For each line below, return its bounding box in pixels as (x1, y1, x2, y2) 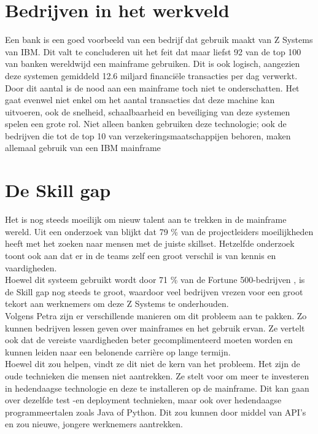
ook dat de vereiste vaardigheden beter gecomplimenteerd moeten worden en (5, 333, 293, 346)
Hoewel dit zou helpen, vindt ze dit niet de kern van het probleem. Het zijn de (5, 357, 300, 370)
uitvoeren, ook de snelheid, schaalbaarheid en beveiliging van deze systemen (5, 105, 290, 118)
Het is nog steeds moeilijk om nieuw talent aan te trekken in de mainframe (5, 213, 287, 226)
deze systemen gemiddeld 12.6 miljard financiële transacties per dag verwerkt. (5, 69, 298, 82)
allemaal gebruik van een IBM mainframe (5, 141, 161, 154)
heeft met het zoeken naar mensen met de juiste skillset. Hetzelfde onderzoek (5, 237, 295, 250)
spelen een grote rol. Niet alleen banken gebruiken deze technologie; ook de (5, 117, 287, 130)
